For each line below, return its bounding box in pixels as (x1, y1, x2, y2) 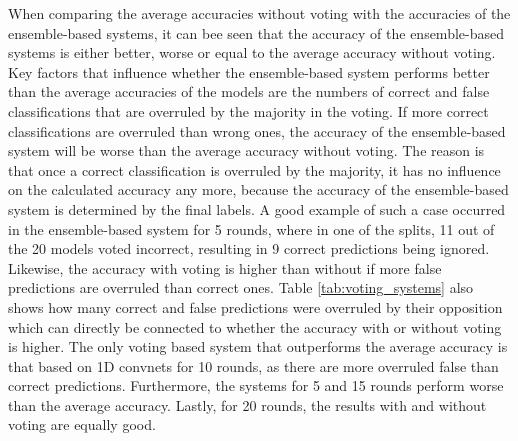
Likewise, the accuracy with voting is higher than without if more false (8, 257, 442, 278)
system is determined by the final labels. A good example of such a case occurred (8, 198, 506, 219)
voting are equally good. (8, 414, 156, 435)
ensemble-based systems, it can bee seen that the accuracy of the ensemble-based (8, 22, 504, 43)
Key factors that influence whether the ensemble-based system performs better (8, 61, 490, 82)
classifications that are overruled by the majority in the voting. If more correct (8, 100, 489, 121)
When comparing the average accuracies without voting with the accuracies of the (8, 3, 511, 23)
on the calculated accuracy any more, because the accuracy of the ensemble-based (8, 179, 509, 200)
